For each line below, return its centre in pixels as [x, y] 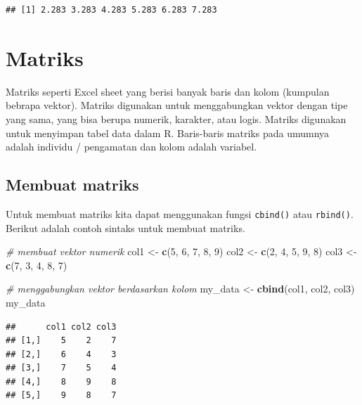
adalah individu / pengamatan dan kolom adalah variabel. [131, 147]
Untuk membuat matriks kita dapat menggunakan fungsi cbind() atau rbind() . [180, 213]
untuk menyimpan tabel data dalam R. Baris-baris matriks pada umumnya [168, 133]
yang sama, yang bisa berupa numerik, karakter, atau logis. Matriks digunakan [176, 118]
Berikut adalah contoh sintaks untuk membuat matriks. [125, 227]
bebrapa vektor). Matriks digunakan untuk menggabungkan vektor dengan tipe [177, 105]
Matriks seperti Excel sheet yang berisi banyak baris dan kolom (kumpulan [168, 91]
